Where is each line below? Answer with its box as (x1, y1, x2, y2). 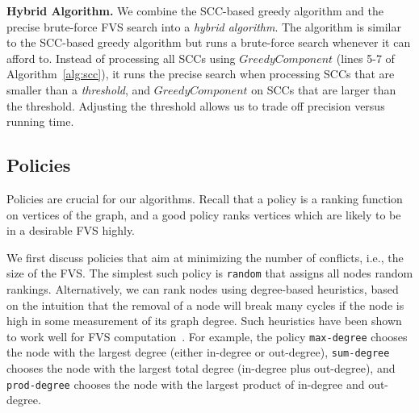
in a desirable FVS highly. (6, 222, 136, 239)
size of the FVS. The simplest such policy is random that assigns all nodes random (6, 265, 413, 282)
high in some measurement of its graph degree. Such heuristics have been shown (6, 312, 402, 329)
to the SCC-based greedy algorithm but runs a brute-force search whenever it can (6, 34, 411, 51)
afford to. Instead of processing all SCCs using (6, 49, 236, 66)
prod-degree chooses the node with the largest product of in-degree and (6, 375, 365, 392)
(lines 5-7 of (336, 49, 395, 66)
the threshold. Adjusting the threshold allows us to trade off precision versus (6, 97, 385, 114)
